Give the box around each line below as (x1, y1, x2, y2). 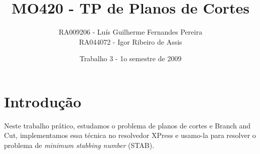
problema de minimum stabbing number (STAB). (4, 140, 155, 150)
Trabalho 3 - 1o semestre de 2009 (79, 53, 182, 64)
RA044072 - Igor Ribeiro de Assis (79, 36, 182, 47)
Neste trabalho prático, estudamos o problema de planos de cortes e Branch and (4, 120, 251, 130)
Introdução (4, 91, 81, 111)
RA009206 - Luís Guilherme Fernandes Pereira (59, 27, 202, 37)
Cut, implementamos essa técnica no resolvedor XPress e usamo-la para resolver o (4, 130, 256, 140)
